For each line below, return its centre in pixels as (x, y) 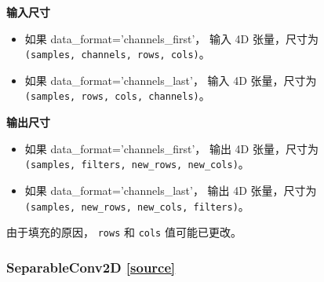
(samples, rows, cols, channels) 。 (117, 95)
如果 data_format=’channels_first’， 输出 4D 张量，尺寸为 (171, 148)
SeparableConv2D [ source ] (91, 267)
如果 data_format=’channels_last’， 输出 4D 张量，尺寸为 (171, 190)
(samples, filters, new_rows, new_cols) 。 (137, 164)
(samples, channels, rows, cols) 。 (117, 54)
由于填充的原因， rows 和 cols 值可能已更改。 (124, 232)
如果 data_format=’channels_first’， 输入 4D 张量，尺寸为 (171, 38)
